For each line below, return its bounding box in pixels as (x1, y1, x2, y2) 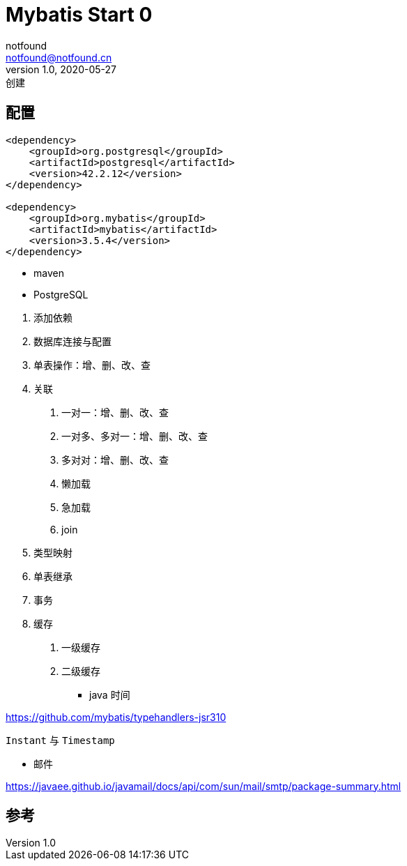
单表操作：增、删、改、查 (33, 358, 151, 371)
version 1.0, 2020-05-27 (6, 63, 116, 75)
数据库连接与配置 (33, 335, 112, 347)
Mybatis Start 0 (6, 3, 153, 26)
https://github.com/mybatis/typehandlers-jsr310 (6, 711, 226, 723)
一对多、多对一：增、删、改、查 (61, 430, 208, 442)
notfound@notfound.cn (6, 51, 112, 63)
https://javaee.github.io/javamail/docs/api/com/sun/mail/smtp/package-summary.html (6, 780, 401, 792)
